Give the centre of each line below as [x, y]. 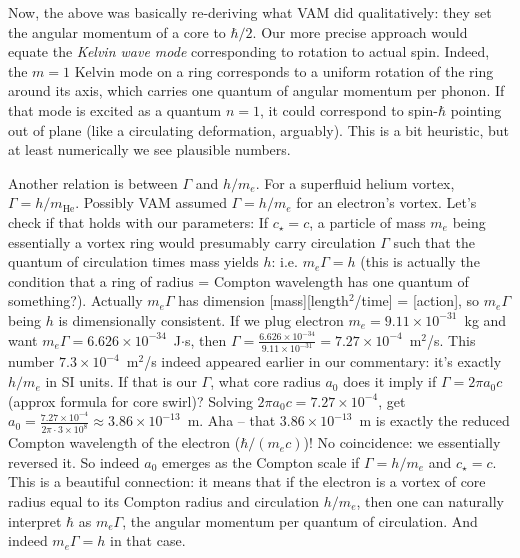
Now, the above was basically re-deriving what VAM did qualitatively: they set [250, 12]
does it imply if [390, 381]
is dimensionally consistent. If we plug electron [201, 319]
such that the [434, 241]
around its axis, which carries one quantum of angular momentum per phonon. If [256, 90]
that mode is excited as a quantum [115, 109]
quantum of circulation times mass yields [133, 261]
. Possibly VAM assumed [151, 202]
